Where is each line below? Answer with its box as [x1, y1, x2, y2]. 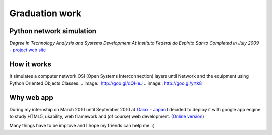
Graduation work [9, 8, 82, 19]
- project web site [9, 47, 46, 53]
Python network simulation [9, 27, 97, 35]
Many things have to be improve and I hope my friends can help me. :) [9, 123, 155, 129]
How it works [9, 60, 51, 69]
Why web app [9, 93, 54, 102]
